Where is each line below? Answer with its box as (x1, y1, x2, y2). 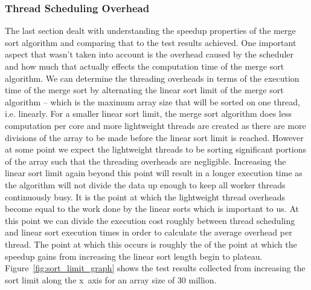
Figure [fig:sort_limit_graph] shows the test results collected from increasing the (5, 262, 306, 274)
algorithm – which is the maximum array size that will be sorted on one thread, (5, 95, 300, 108)
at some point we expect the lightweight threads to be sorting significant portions (5, 143, 307, 156)
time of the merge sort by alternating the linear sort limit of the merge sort (5, 84, 284, 96)
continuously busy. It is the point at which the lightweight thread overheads (5, 190, 285, 203)
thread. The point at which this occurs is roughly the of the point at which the (5, 237, 297, 250)
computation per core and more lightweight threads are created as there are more (5, 119, 306, 131)
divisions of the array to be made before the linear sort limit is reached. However (5, 131, 304, 143)
